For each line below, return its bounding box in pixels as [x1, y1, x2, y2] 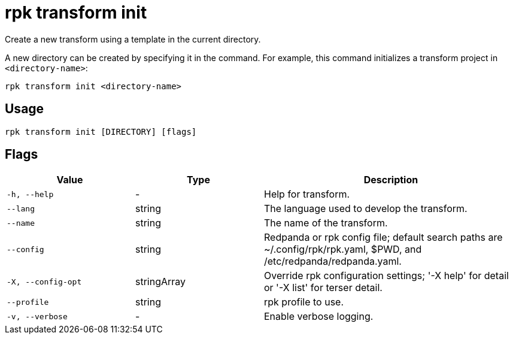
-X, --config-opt [7, 277, 82, 286]
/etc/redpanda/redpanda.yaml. [264, 255, 402, 268]
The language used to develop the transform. [264, 202, 468, 215]
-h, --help [7, 189, 54, 199]
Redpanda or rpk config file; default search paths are [264, 231, 503, 244]
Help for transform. [264, 188, 350, 201]
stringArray [135, 276, 186, 288]
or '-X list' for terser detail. [264, 282, 383, 294]
